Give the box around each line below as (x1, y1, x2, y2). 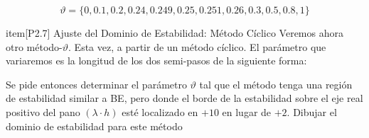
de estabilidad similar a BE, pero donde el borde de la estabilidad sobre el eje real (6, 91, 363, 105)
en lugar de (222, 104, 272, 119)
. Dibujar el (287, 104, 337, 119)
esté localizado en (122, 104, 198, 119)
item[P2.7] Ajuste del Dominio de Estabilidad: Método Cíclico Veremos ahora (6, 25, 343, 40)
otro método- (6, 39, 63, 54)
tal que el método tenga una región (199, 76, 353, 91)
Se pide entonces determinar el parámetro (6, 76, 187, 91)
